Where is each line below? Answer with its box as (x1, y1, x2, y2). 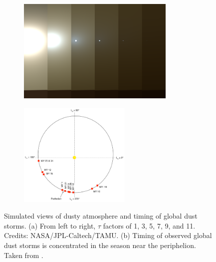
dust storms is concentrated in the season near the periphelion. (4, 240, 196, 250)
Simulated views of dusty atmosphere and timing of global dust (4, 211, 198, 221)
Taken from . (4, 250, 43, 260)
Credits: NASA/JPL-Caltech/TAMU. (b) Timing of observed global (4, 230, 212, 241)
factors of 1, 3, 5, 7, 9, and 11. (103, 220, 196, 231)
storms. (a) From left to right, (4, 220, 96, 231)
